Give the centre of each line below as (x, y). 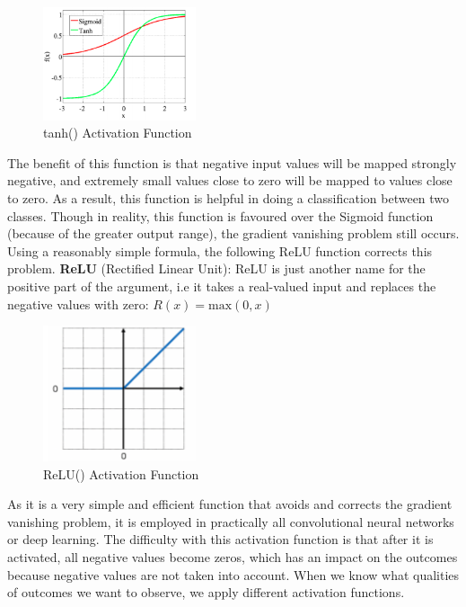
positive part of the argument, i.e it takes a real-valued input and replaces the (222, 286)
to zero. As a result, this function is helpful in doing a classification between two (229, 198)
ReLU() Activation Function (121, 473)
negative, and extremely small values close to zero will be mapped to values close (230, 180)
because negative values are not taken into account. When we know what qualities (233, 574)
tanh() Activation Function (118, 133)
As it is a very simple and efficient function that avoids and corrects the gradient (230, 504)
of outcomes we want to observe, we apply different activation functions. (206, 592)
